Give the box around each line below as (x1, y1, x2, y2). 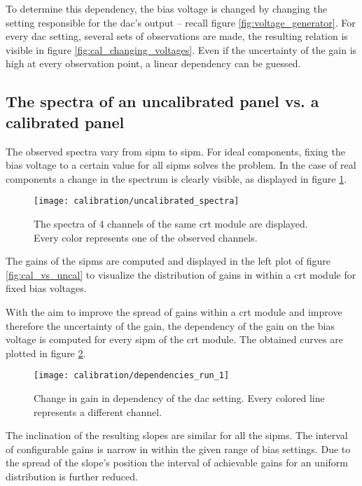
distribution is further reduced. (6, 468, 138, 483)
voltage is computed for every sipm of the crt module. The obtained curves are (6, 332, 343, 347)
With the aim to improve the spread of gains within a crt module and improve (6, 304, 342, 319)
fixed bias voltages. (6, 281, 87, 296)
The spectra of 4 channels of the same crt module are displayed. (34, 216, 308, 230)
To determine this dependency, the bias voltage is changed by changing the (6, 1, 328, 15)
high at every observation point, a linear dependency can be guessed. (6, 56, 301, 71)
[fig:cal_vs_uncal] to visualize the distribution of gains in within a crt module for (6, 267, 356, 282)
